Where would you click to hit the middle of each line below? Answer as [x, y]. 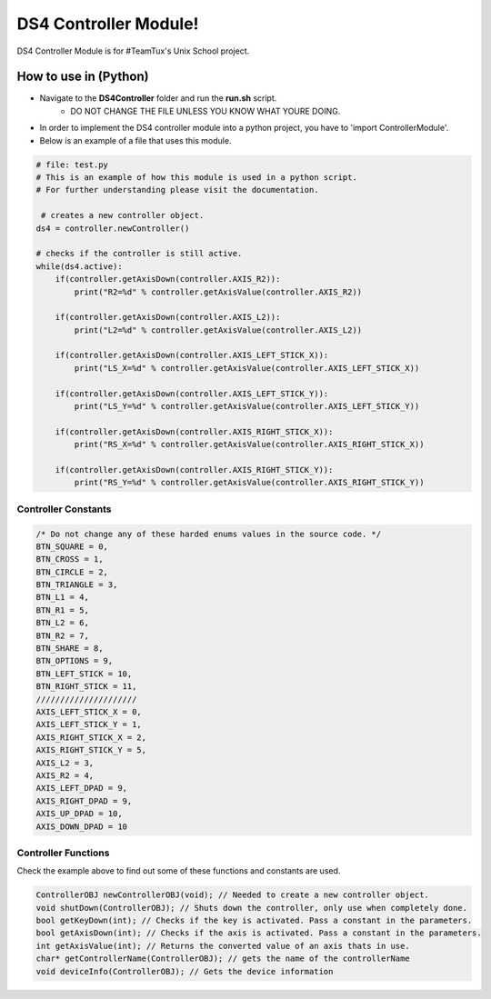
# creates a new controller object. [123, 215]
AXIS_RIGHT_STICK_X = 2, [91, 737]
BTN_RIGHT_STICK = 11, [86, 687]
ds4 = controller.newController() [113, 228]
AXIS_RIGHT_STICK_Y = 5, [91, 750]
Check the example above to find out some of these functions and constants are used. [179, 871]
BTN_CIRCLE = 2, [72, 572]
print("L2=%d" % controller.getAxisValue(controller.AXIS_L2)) [218, 330]
